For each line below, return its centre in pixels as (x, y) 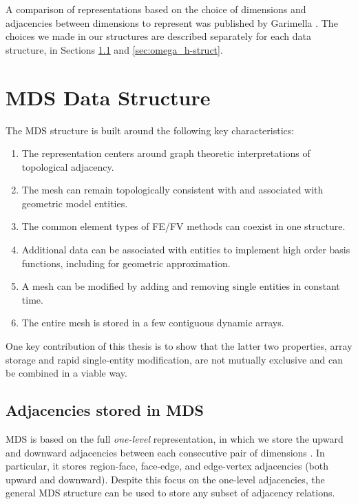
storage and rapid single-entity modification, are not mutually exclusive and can (174, 359)
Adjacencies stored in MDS (105, 410)
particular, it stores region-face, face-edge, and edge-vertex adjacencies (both (167, 466)
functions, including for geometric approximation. (126, 263)
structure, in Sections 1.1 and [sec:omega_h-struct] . (114, 49)
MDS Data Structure (108, 97)
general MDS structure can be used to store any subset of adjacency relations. (170, 493)
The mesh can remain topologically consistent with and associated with (172, 190)
